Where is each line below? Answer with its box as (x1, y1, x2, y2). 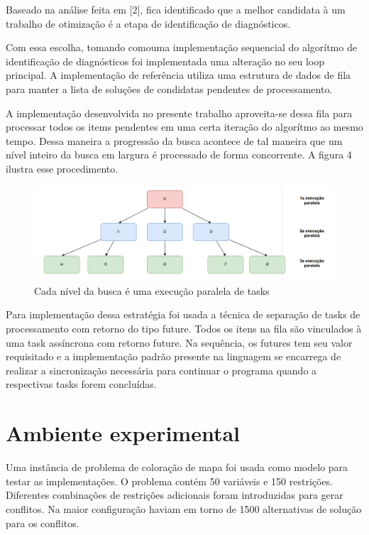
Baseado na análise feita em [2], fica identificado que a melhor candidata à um (6, 2, 346, 16)
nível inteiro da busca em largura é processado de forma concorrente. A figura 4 (6, 147, 352, 162)
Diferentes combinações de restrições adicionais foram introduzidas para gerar (6, 487, 343, 502)
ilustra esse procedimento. (6, 161, 119, 175)
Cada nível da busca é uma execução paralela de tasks (34, 283, 270, 298)
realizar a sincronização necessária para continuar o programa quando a (6, 362, 317, 377)
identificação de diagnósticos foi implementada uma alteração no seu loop (6, 53, 325, 68)
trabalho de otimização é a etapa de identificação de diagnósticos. (6, 16, 291, 31)
